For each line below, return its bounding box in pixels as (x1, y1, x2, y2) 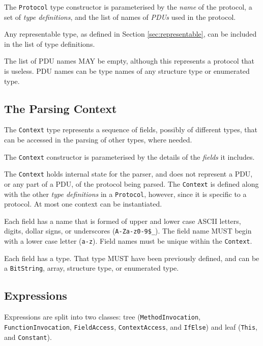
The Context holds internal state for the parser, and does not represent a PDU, (4, 168, 253, 179)
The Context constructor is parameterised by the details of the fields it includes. (4, 151, 255, 162)
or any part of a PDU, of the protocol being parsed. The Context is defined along (4, 178, 259, 189)
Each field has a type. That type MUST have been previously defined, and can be (4, 252, 259, 263)
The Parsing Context (4, 100, 117, 116)
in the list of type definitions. (4, 38, 95, 49)
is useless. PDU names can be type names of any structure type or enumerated (4, 66, 250, 76)
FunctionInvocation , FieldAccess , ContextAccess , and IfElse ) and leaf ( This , (4, 321, 257, 332)
